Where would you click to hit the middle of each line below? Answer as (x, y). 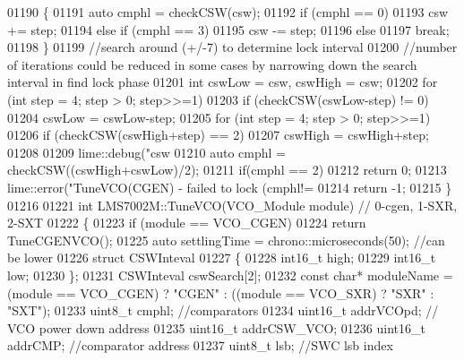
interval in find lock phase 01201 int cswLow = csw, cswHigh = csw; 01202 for (223, 82)
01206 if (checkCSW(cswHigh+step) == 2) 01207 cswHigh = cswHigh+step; (218, 135)
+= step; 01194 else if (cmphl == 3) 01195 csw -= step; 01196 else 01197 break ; (228, 29)
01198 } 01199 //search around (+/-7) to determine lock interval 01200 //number (232, 47)
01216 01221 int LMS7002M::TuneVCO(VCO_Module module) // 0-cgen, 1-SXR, (232, 205)
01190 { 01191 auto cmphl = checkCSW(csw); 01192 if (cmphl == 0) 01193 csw (228, 12)
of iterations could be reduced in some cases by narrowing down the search (212, 64)
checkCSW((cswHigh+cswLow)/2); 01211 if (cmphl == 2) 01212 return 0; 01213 (227, 170)
